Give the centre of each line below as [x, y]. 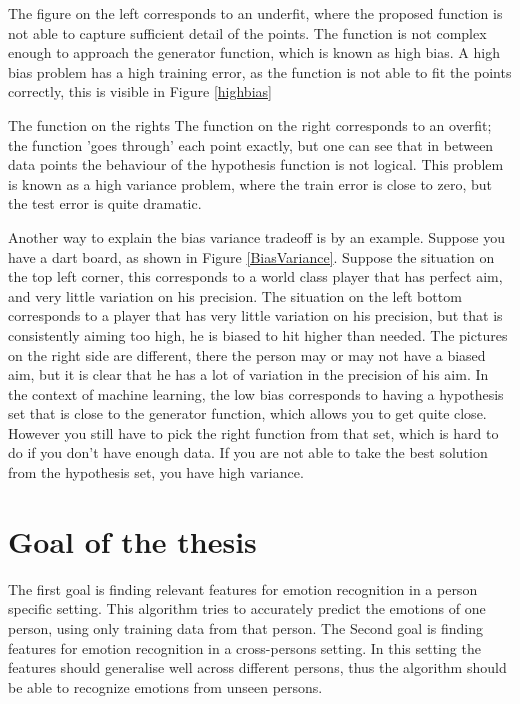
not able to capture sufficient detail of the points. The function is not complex [247, 32]
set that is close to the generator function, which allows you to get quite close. [247, 413]
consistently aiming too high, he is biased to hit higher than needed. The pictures [258, 334]
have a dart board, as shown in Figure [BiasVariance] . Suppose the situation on [251, 256]
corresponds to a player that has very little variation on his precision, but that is [255, 315]
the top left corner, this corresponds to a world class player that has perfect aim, [255, 276]
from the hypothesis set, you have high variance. [156, 472]
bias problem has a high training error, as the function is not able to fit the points [260, 71]
